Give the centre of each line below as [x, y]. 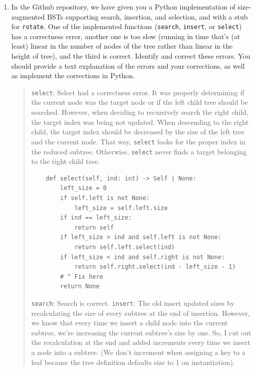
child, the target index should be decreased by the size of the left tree [138, 132]
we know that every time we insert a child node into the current [130, 323]
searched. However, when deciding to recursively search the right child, [140, 112]
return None [80, 287]
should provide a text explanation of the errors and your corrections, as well [128, 65]
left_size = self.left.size [121, 208]
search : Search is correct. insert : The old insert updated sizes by [133, 303]
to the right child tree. [65, 161]
